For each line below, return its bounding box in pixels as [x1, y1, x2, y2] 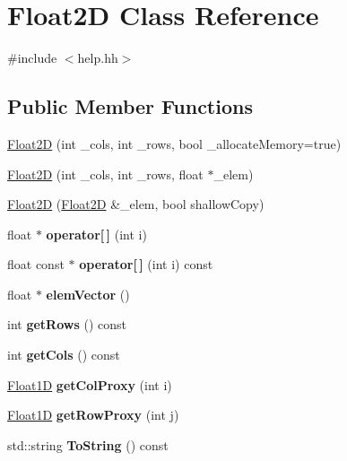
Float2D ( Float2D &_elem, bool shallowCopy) [7, 195, 265, 213]
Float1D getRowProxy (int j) [7, 405, 179, 424]
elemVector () [46, 284, 130, 303]
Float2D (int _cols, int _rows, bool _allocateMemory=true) [7, 134, 342, 152]
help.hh [77, 48, 118, 67]
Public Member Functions [7, 92, 253, 120]
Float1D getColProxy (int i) [7, 375, 172, 394]
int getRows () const [7, 315, 126, 334]
